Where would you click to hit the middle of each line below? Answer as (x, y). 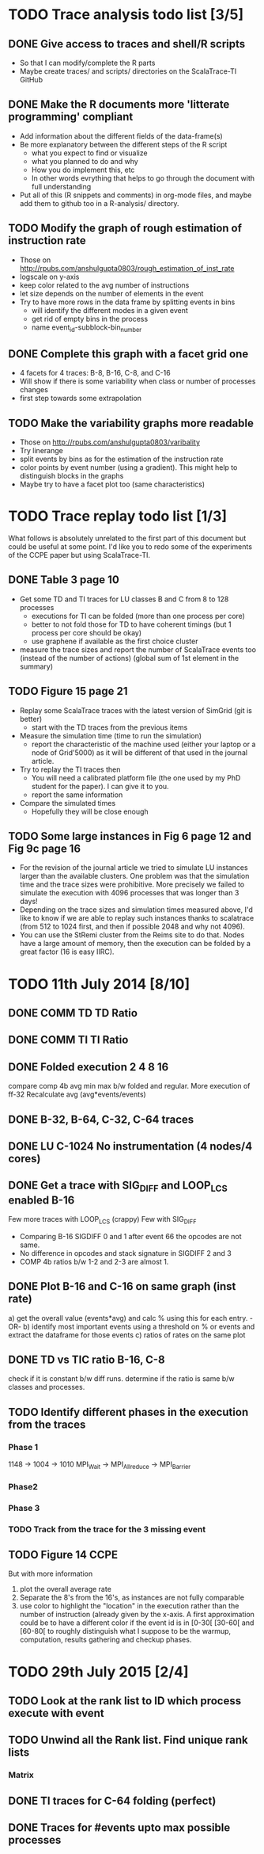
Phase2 (23, 1486)
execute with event (56, 1713)
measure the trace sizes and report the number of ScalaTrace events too (138, 649)
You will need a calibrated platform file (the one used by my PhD (136, 777)
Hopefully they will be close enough (90, 811)
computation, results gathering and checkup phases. (106, 1640)
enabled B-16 (41, 1200)
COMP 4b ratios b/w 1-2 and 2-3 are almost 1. (94, 1261)
